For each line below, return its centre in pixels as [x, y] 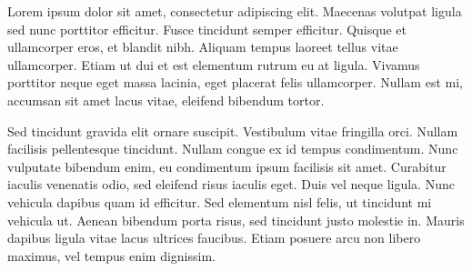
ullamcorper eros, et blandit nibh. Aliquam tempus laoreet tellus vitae [203, 47]
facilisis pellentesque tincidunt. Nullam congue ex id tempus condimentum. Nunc [233, 149]
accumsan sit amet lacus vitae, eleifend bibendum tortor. [166, 100]
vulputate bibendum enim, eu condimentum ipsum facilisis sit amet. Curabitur [227, 166]
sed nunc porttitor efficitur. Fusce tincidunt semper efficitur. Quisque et [207, 29]
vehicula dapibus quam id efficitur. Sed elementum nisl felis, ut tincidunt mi [220, 201]
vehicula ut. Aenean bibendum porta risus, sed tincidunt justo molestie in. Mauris [236, 220]
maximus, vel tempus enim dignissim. [111, 255]
